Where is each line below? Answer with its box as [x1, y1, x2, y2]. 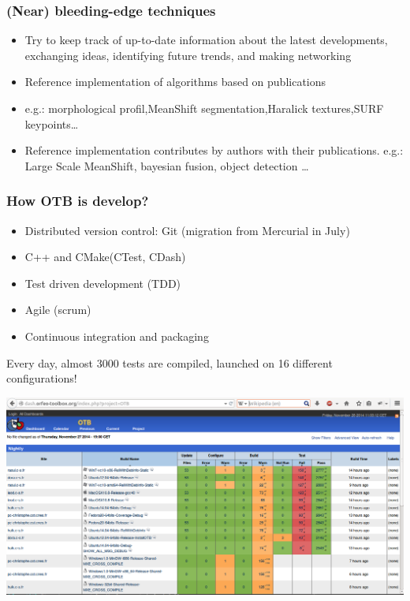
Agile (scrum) [24, 301, 91, 318]
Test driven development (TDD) [24, 274, 181, 291]
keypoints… [24, 115, 79, 132]
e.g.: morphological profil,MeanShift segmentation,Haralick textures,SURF [24, 100, 384, 116]
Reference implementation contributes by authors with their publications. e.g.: [24, 142, 404, 159]
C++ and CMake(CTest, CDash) [24, 248, 186, 265]
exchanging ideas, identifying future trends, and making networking [24, 47, 352, 63]
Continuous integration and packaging [24, 327, 209, 344]
